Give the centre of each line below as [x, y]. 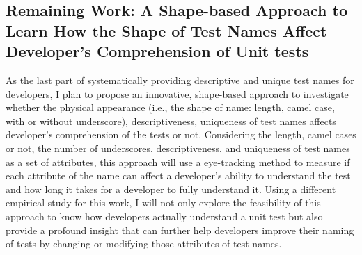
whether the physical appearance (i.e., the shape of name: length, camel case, [170, 107]
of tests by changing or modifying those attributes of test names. [144, 244]
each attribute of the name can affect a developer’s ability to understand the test [178, 175]
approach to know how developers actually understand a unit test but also [164, 216]
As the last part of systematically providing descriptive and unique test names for [180, 80]
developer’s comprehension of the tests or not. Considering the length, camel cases [181, 134]
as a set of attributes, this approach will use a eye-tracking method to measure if [178, 162]
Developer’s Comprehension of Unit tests [157, 51]
